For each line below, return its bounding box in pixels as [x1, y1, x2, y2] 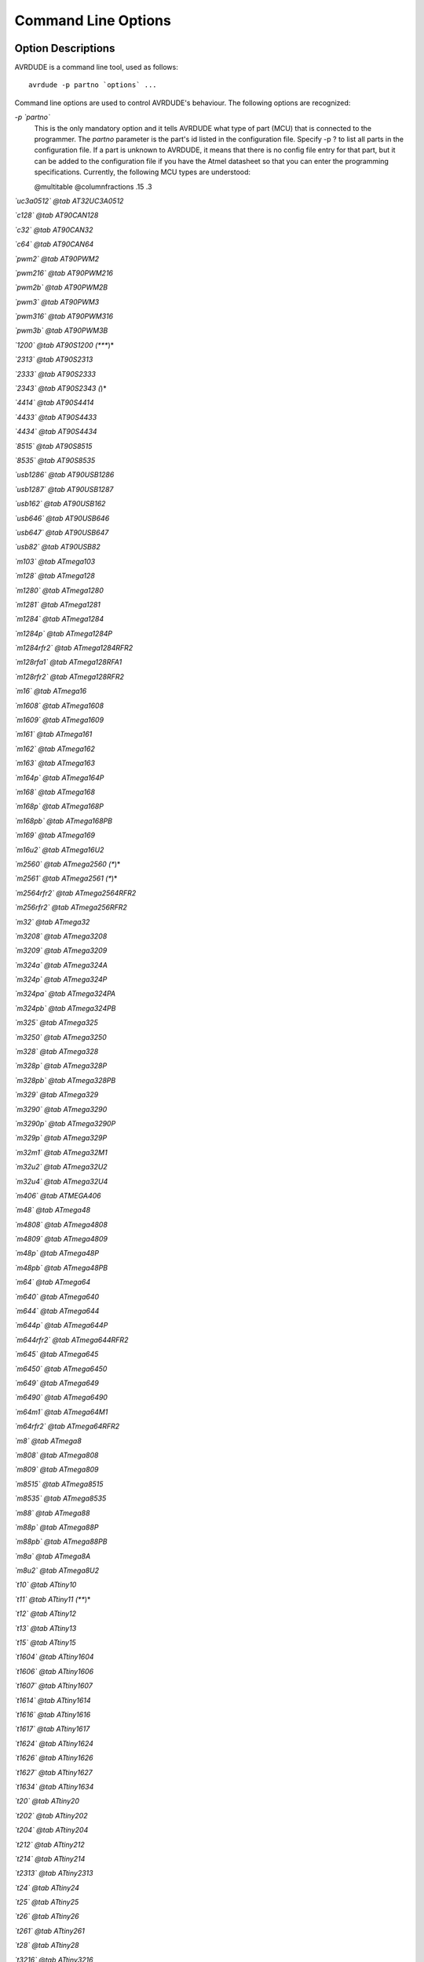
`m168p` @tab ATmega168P [14, 801, 104, 811]
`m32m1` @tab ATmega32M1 [14, 1147, 108, 1157]
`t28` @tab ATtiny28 [14, 1941, 79, 1950]
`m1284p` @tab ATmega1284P [14, 629, 113, 638]
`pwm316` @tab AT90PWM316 [14, 312, 114, 321]
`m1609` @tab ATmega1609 [14, 715, 104, 725]
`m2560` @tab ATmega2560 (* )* [14, 859, 121, 869]
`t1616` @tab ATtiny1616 [14, 1709, 91, 1719]
